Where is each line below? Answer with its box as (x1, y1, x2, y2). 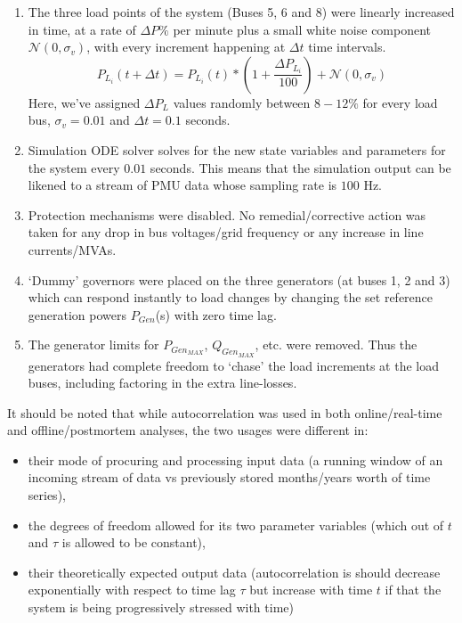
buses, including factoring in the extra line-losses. (28, 373, 297, 392)
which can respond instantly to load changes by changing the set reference (28, 288, 434, 307)
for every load (362, 93, 438, 111)
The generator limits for (28, 335, 159, 354)
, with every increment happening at (86, 37, 286, 56)
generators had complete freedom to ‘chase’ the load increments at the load (28, 356, 439, 374)
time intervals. (308, 37, 386, 56)
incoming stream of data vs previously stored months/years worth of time (28, 468, 431, 487)
